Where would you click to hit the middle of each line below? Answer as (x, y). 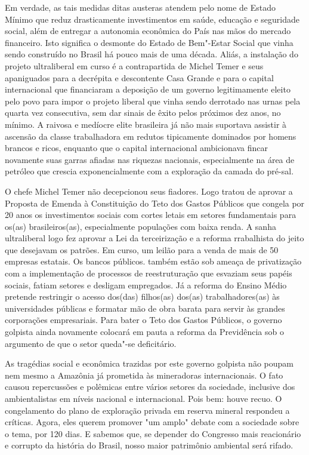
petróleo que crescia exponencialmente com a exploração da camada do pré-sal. (149, 171)
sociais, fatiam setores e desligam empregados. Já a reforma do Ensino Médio (146, 285)
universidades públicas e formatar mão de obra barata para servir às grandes (145, 308)
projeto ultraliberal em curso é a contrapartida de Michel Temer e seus (134, 65)
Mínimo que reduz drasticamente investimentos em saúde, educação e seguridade (152, 19)
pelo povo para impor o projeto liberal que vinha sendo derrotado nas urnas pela (153, 101)
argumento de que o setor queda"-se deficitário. (91, 343)
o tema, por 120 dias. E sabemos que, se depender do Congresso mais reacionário (153, 433)
